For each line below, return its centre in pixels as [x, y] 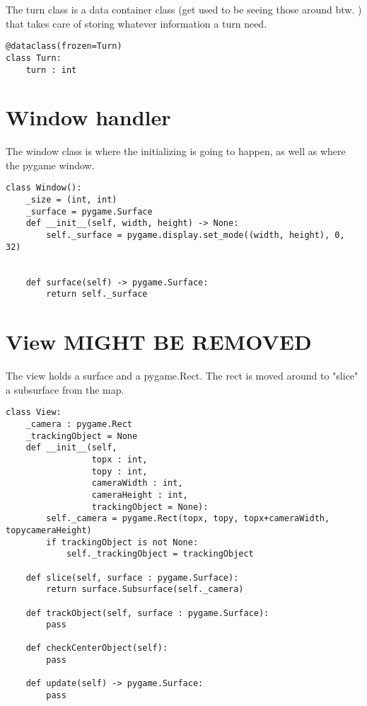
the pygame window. [50, 165]
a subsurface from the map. [65, 389]
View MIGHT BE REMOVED [159, 342]
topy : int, [120, 471]
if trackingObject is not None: [122, 542]
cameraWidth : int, [137, 483]
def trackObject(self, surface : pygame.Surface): [147, 613]
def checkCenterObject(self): [97, 648]
